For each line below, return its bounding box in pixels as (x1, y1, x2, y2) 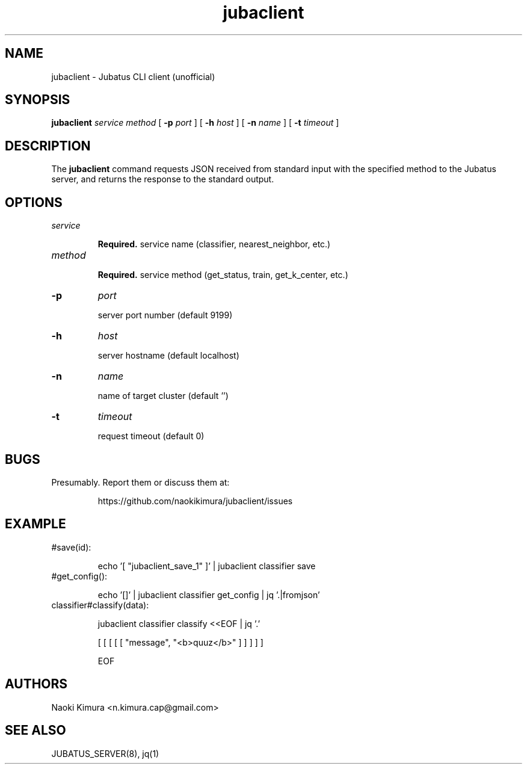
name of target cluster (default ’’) (97, 391, 229, 401)
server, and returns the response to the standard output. (51, 174, 274, 185)
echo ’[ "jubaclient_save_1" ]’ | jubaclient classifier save (97, 560, 316, 571)
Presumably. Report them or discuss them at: (51, 477, 230, 487)
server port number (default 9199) (97, 310, 233, 321)
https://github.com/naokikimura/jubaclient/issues (97, 495, 293, 506)
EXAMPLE (5, 516, 66, 532)
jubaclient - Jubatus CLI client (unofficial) (51, 71, 215, 82)
